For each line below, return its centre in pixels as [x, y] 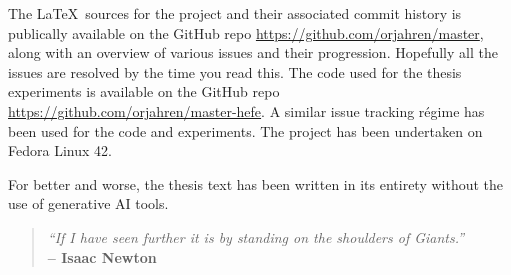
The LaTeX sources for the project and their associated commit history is [235, 13]
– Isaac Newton [102, 256]
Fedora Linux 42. [60, 150]
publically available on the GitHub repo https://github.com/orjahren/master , [246, 32]
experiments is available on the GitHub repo [144, 91]
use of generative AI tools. [88, 203]
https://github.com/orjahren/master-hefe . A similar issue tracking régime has [246, 110]
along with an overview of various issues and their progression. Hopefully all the [253, 52]
